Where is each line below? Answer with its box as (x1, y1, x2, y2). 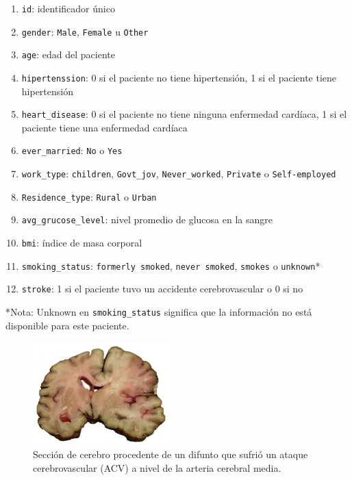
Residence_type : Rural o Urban (21, 189, 157, 203)
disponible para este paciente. (5, 318, 129, 332)
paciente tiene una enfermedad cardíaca (21, 120, 188, 134)
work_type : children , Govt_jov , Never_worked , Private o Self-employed (21, 166, 336, 181)
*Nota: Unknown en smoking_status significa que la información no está (5, 305, 312, 319)
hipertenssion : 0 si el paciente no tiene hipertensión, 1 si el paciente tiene (21, 70, 337, 84)
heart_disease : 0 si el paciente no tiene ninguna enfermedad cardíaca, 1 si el (21, 107, 347, 121)
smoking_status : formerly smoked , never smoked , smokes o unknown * (21, 258, 320, 273)
